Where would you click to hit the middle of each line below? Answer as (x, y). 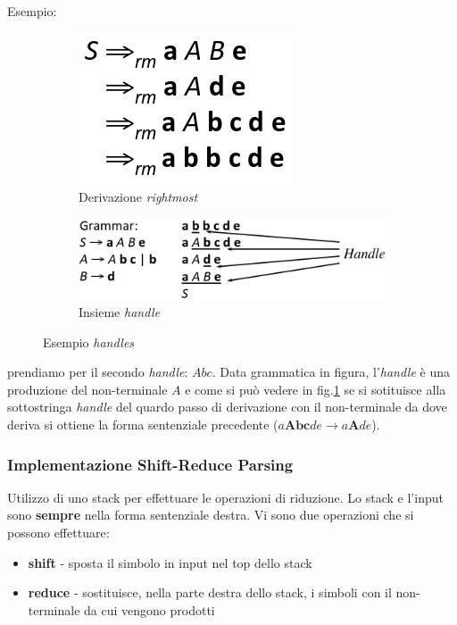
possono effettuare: (58, 533)
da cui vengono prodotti (150, 609)
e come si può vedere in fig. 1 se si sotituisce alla (316, 389)
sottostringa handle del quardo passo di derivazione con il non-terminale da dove (227, 407)
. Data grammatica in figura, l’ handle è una (331, 372)
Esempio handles (89, 342)
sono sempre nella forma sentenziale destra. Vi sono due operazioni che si (211, 515)
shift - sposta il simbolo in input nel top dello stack (170, 562)
